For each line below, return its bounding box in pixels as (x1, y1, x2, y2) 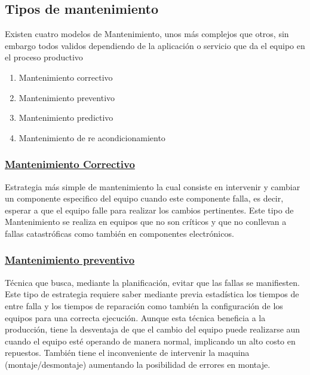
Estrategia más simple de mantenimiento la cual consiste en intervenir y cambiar (5, 180, 300, 193)
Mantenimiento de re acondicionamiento (19, 131, 165, 144)
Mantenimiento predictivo (19, 111, 113, 124)
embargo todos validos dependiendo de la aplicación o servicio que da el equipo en (5, 39, 305, 51)
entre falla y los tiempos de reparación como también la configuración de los (5, 299, 283, 312)
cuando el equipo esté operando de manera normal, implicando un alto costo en (5, 334, 296, 347)
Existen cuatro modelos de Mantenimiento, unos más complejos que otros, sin (5, 28, 289, 40)
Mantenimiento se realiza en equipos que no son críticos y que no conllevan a (5, 215, 287, 228)
